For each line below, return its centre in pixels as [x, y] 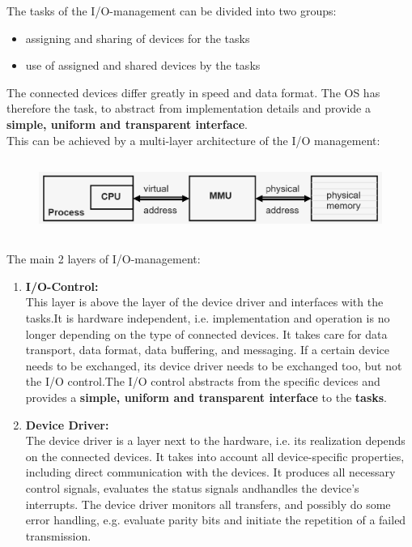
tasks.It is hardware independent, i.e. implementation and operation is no [208, 318]
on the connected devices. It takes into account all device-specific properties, [215, 456]
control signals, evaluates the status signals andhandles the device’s [192, 487]
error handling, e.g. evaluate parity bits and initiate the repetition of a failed [216, 520]
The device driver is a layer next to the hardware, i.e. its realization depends [215, 440]
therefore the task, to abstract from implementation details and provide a [189, 108]
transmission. [58, 535]
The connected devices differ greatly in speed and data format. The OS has [193, 92]
